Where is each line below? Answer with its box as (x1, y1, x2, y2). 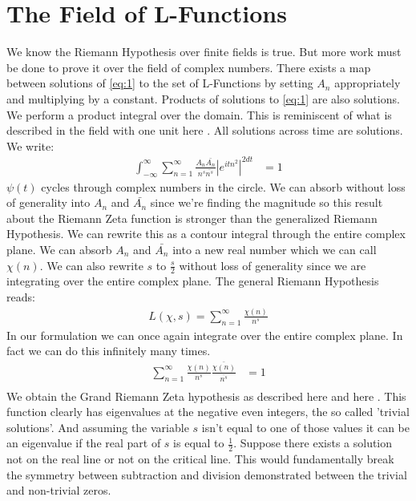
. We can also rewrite (39, 257, 143, 273)
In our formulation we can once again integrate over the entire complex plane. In (6, 326, 403, 343)
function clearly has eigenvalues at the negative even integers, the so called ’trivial (6, 403, 410, 420)
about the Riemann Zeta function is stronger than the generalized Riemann (6, 209, 378, 226)
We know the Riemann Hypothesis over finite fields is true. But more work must (6, 43, 402, 60)
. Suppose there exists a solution (233, 434, 393, 451)
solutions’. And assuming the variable (6, 418, 189, 435)
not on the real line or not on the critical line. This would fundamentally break (6, 450, 394, 467)
